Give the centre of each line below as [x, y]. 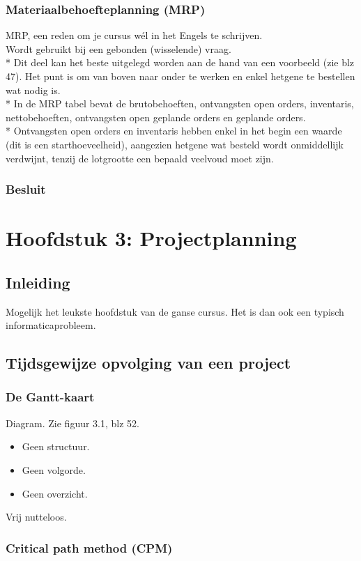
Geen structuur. [56, 446]
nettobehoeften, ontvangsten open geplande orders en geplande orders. [156, 117]
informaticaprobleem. [51, 325]
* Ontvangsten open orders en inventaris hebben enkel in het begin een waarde [174, 131]
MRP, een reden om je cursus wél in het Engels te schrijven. [134, 35]
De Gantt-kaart [50, 397]
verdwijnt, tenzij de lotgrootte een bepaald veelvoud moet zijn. [140, 158]
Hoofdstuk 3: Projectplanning [151, 238]
